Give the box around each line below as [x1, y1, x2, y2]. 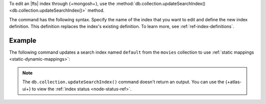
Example [9, 36, 36, 44]
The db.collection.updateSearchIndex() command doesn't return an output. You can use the [22, 79, 225, 85]
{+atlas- [225, 79, 242, 85]
